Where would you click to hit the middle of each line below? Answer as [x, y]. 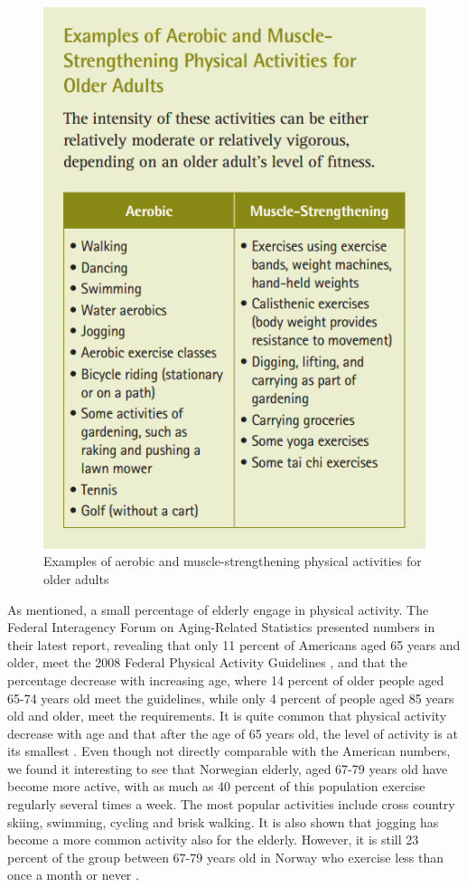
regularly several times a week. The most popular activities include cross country [231, 804]
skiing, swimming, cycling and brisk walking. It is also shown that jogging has [223, 821]
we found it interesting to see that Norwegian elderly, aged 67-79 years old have [228, 768]
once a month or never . [73, 875]
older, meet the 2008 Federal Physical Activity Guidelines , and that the [207, 662]
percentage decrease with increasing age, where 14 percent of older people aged [226, 679]
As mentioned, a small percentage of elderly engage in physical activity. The [218, 609]
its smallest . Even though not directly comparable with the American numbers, [229, 751]
